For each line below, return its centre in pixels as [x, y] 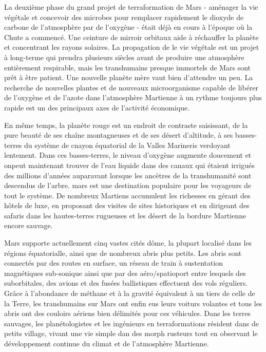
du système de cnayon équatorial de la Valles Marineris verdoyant [127, 145]
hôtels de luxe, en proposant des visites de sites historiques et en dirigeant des [127, 205]
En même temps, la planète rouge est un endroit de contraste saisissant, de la [126, 125]
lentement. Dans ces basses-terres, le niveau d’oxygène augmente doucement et [128, 155]
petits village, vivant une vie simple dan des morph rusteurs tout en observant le [131, 333]
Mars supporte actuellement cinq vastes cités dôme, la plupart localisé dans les [128, 243]
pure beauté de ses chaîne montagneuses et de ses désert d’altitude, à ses [119, 135]
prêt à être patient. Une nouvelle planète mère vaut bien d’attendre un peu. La [129, 77]
